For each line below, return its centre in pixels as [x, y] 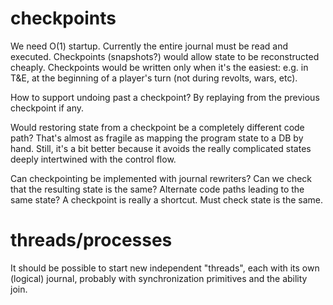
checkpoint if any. [47, 108]
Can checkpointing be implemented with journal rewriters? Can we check [161, 178]
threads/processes [91, 240]
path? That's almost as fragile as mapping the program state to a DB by [157, 138]
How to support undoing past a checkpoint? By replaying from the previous [165, 97]
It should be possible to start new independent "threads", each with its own [165, 268]
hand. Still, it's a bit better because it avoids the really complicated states [161, 148]
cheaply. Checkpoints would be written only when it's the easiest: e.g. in [159, 67]
